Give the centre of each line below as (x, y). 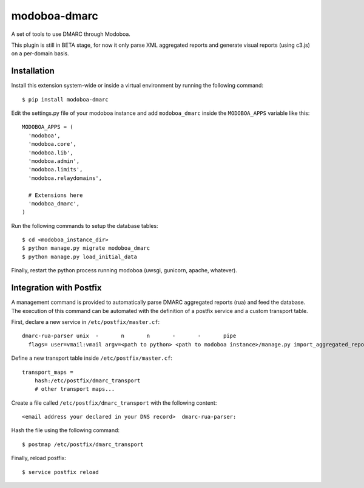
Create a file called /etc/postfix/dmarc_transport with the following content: (114, 403)
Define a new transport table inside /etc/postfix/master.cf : (92, 358)
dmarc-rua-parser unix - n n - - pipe (129, 336)
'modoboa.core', (52, 144)
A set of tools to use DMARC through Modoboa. (71, 34)
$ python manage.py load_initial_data (80, 256)
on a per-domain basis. (40, 53)
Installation (33, 71)
